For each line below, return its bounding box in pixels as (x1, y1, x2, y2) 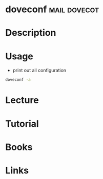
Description (5, 27, 56, 39)
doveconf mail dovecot (5, 4, 99, 15)
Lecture (5, 95, 39, 106)
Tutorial (5, 118, 39, 129)
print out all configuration (12, 68, 67, 74)
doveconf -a (5, 77, 31, 82)
